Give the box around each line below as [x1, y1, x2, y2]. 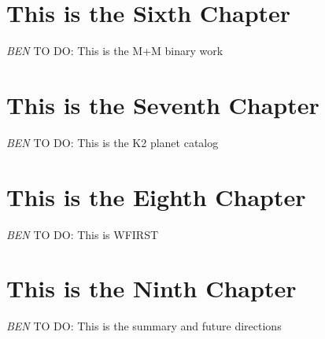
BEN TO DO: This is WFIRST [6, 226, 159, 242]
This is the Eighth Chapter [6, 180, 306, 212]
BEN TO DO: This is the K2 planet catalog [6, 134, 219, 150]
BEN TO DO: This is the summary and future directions [6, 318, 282, 334]
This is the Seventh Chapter [6, 88, 319, 120]
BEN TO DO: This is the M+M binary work [6, 42, 223, 59]
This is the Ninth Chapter [6, 272, 297, 304]
